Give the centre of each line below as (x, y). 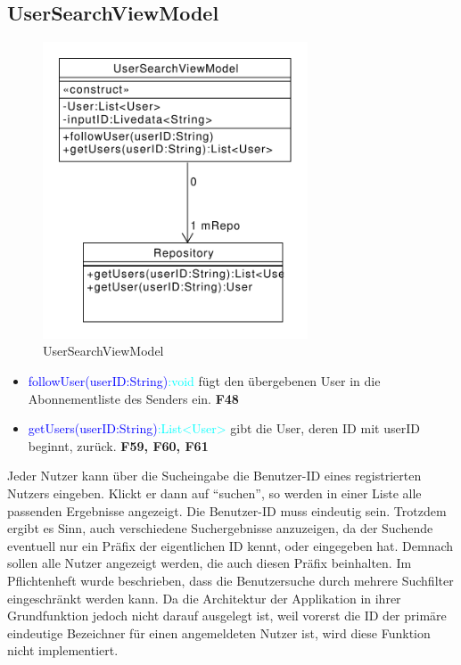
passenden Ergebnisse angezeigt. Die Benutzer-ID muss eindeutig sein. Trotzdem (227, 510)
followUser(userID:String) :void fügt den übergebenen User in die (204, 380)
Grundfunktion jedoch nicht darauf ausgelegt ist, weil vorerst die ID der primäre (227, 616)
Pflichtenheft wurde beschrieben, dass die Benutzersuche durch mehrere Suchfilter (230, 580)
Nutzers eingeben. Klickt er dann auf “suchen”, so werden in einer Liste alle (214, 493)
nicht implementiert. (63, 650)
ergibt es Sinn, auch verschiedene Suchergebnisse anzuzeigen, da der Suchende (220, 528)
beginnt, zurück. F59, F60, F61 (118, 445)
